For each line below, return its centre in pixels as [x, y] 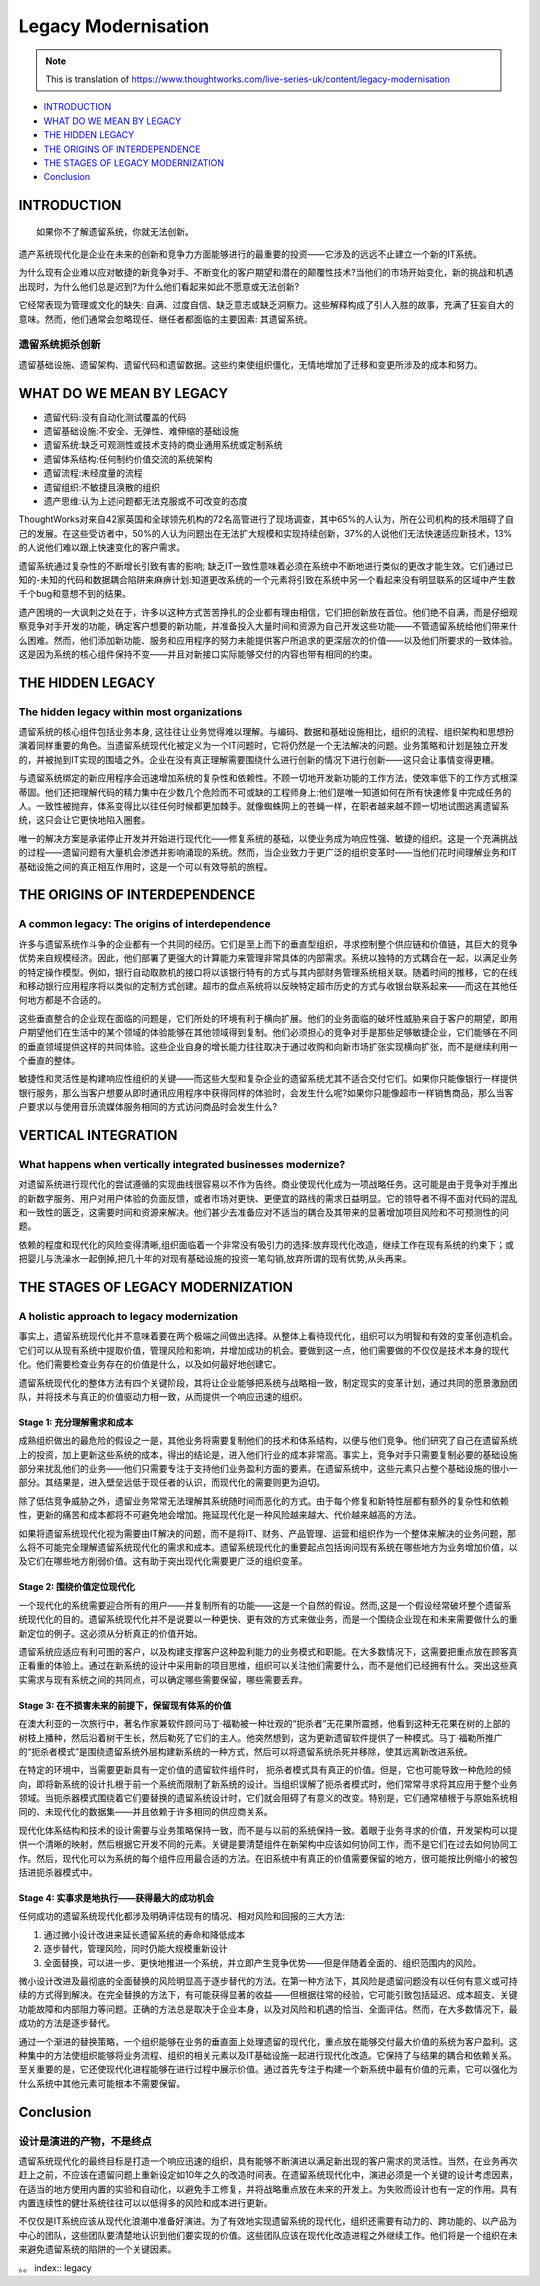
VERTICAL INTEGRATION [98, 1135]
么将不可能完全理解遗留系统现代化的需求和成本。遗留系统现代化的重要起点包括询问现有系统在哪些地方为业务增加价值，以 [268, 1547]
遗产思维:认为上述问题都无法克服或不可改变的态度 [146, 501]
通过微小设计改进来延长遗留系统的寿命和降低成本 [144, 1934]
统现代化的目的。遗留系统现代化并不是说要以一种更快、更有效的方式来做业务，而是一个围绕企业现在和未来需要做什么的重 [268, 1619]
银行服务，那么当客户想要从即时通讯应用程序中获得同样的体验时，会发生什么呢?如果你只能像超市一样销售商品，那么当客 [266, 1092]
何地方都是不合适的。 [62, 1000]
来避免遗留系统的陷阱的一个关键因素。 [97, 2249]
